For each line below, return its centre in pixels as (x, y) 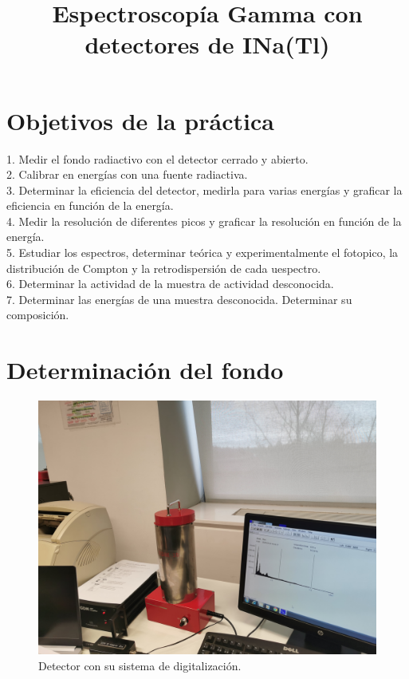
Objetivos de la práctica (140, 120)
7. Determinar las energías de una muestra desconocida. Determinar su (179, 299)
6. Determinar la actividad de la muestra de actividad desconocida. (170, 284)
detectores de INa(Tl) (207, 44)
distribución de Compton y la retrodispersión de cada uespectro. (164, 268)
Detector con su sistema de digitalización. (140, 665)
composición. (38, 315)
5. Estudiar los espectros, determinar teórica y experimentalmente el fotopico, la (203, 253)
